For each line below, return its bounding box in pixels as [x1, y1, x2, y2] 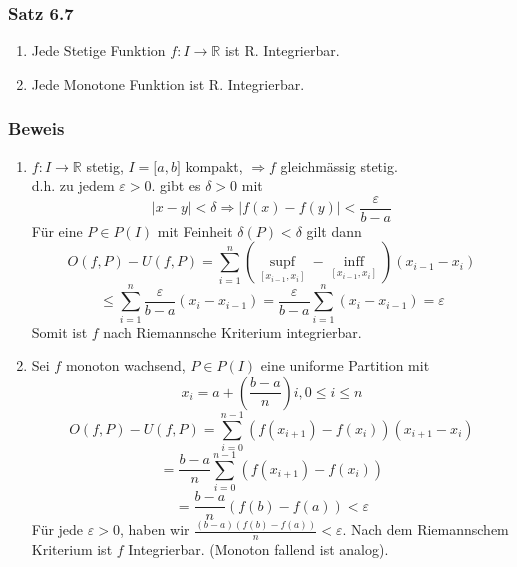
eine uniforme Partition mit [260, 355, 430, 376]
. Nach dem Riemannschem [342, 519, 509, 540]
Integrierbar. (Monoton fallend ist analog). [128, 539, 389, 560]
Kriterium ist [31, 539, 113, 560]
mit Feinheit [157, 220, 233, 241]
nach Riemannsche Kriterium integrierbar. [103, 321, 362, 342]
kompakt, [185, 155, 243, 176]
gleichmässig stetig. [280, 155, 398, 176]
